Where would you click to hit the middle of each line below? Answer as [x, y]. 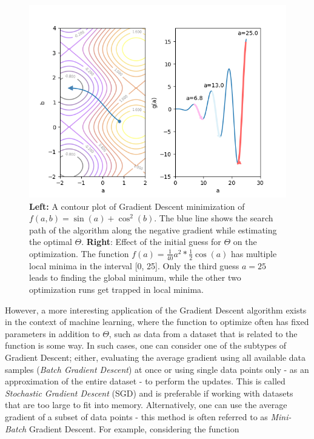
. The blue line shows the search [214, 218]
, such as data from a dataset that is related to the [203, 333]
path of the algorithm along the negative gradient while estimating [153, 230]
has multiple [254, 253]
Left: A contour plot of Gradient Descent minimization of [137, 206]
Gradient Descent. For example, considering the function [134, 428]
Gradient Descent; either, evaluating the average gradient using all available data [155, 357]
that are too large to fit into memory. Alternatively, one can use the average [146, 405]
